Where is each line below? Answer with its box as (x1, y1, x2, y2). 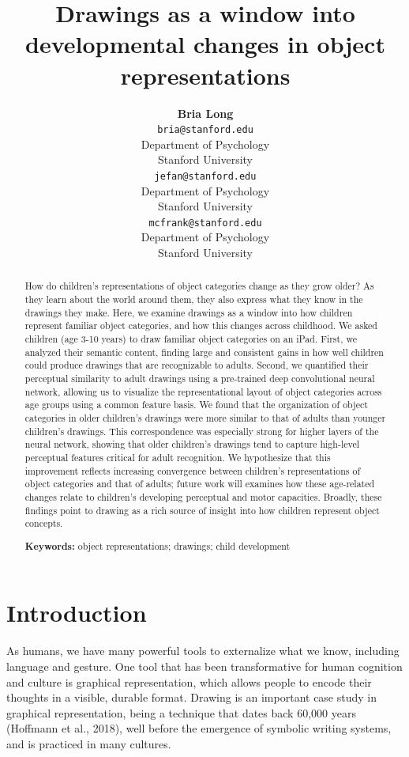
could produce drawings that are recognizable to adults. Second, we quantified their (24, 358, 369, 372)
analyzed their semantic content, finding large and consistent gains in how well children (24, 345, 384, 358)
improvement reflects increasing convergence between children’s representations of (24, 464, 361, 477)
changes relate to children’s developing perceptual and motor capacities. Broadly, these (24, 490, 382, 503)
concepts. (24, 517, 63, 530)
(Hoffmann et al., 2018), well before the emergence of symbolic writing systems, (6, 720, 392, 736)
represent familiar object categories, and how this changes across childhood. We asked (24, 319, 377, 332)
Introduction (6, 596, 147, 629)
